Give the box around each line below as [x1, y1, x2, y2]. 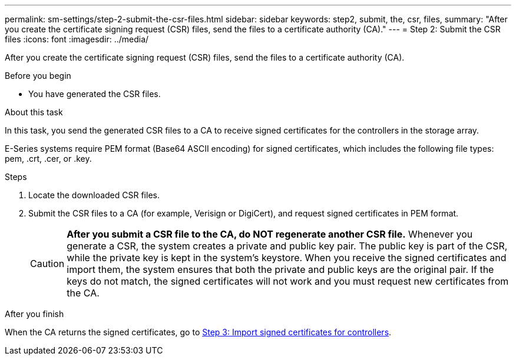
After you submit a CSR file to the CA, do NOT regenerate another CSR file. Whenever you [67, 228, 473, 240]
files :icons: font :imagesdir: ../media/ [5, 34, 149, 44]
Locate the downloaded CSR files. [28, 190, 160, 200]
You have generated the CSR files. [28, 89, 161, 99]
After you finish [5, 309, 64, 319]
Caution [30, 258, 65, 269]
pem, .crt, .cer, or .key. [5, 154, 92, 164]
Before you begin [5, 71, 71, 81]
